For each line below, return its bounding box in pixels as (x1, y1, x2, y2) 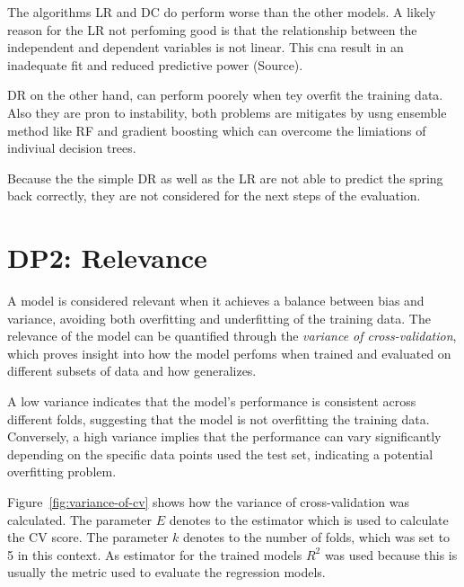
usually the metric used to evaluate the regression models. (7, 563, 326, 582)
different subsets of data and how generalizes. (7, 361, 257, 380)
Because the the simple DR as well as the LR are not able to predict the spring (7, 168, 443, 187)
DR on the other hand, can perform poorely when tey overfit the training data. (7, 85, 443, 104)
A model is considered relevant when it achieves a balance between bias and (7, 291, 425, 310)
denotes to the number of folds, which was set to (183, 528, 451, 547)
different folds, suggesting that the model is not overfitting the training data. (7, 409, 430, 428)
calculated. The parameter (7, 510, 153, 529)
